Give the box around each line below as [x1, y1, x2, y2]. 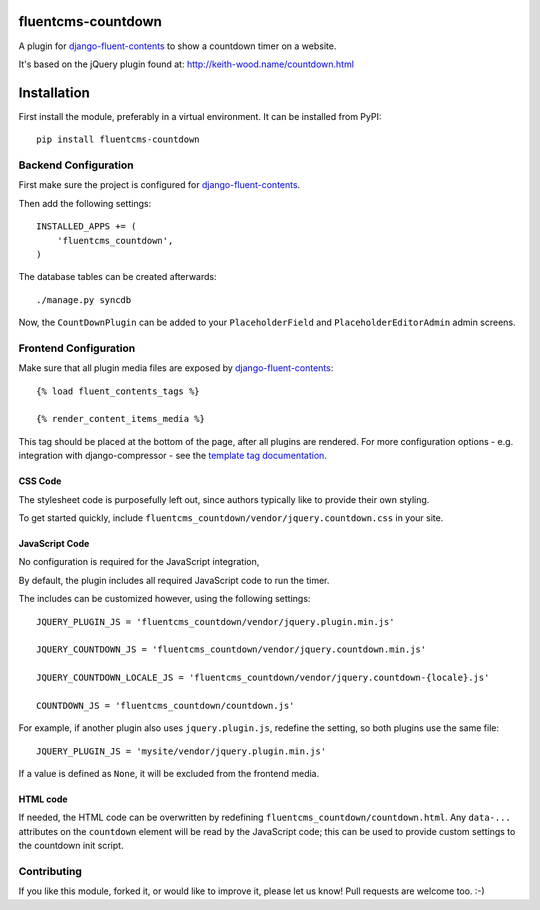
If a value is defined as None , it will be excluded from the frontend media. [18, 768, 320, 780]
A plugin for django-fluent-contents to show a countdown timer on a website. [18, 40, 337, 52]
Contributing [18, 864, 82, 878]
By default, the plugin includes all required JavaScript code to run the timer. [18, 574, 330, 586]
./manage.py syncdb [36, 294, 132, 305]
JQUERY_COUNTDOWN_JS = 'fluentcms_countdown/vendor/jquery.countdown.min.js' [36, 644, 427, 655]
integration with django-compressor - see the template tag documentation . [18, 450, 327, 462]
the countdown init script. [18, 840, 124, 852]
